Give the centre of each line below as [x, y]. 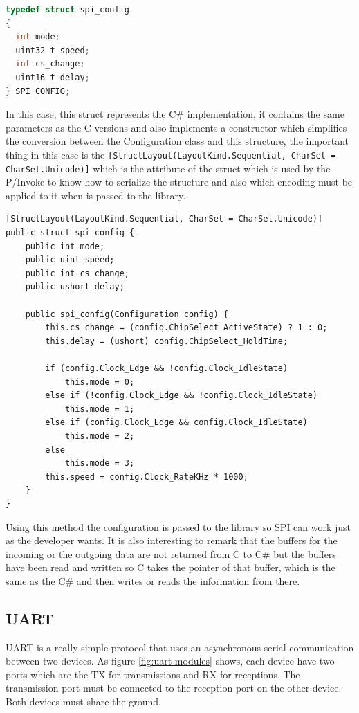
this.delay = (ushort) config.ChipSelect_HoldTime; [167, 341]
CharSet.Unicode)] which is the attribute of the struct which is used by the [168, 168]
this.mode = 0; [100, 382]
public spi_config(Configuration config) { [127, 314]
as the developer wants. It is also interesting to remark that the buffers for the [172, 540]
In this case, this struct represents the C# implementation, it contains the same [175, 114]
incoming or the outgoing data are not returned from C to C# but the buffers [171, 553]
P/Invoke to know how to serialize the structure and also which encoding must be [179, 182]
